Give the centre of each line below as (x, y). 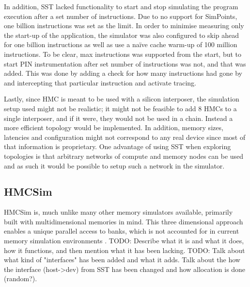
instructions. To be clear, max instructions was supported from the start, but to (123, 54)
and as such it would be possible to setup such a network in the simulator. (114, 165)
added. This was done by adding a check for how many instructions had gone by (123, 73)
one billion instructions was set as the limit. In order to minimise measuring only (124, 25)
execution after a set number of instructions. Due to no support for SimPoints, (121, 16)
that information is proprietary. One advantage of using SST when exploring (117, 146)
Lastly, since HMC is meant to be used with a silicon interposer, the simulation (122, 99)
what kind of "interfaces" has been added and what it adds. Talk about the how (122, 260)
